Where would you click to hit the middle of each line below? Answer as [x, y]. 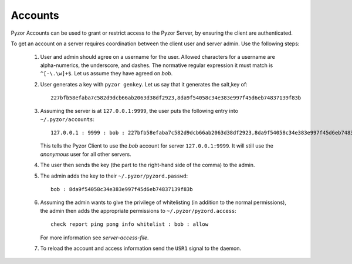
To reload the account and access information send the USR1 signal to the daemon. [141, 248]
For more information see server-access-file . [94, 238]
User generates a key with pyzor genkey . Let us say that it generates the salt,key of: [144, 84]
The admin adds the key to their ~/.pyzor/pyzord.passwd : [114, 176]
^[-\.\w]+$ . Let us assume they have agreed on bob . [106, 73]
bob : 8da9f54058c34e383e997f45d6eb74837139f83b [122, 189]
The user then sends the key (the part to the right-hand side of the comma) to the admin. [148, 165]
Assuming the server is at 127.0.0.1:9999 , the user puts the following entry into [139, 111]
